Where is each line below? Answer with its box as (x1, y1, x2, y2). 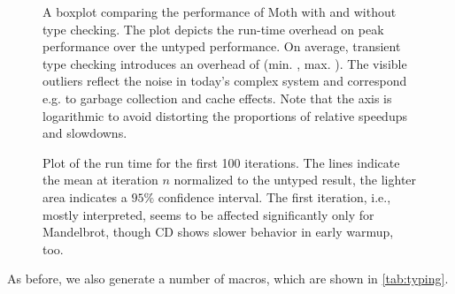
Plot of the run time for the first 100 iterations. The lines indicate (42, 153, 400, 171)
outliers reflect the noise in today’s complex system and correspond (42, 72, 407, 90)
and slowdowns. (42, 124, 127, 142)
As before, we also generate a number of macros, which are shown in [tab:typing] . (7, 269, 449, 288)
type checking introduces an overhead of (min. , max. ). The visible (42, 54, 407, 72)
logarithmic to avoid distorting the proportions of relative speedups (42, 106, 407, 124)
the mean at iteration (42, 170, 158, 189)
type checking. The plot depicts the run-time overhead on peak (42, 19, 384, 38)
